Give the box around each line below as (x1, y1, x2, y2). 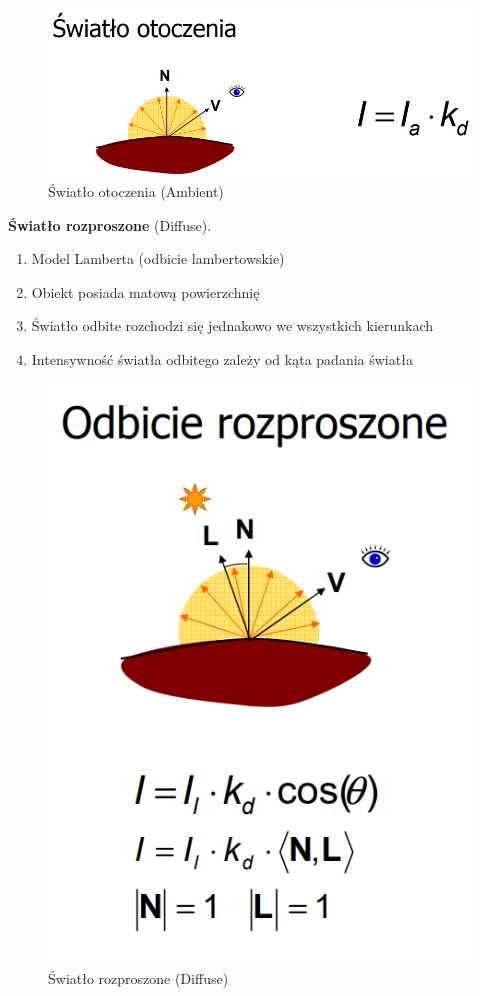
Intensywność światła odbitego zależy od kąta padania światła (31, 348, 413, 369)
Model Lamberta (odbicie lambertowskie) (31, 248, 285, 269)
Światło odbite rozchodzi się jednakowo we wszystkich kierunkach (31, 315, 434, 336)
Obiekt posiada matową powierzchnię (31, 281, 260, 302)
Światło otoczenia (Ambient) (48, 180, 224, 201)
